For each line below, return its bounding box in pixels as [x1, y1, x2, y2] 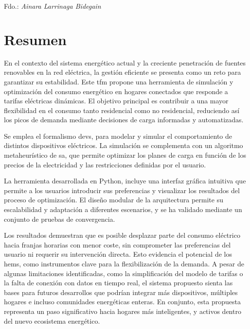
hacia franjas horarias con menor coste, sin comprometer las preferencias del [4, 239, 231, 249]
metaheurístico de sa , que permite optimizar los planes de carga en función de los [4, 150, 246, 160]
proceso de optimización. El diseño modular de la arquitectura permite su [4, 195, 223, 205]
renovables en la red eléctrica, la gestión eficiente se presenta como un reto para [4, 67, 241, 77]
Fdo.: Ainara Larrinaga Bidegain [4, 1, 101, 11]
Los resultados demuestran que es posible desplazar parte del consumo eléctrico [4, 230, 240, 240]
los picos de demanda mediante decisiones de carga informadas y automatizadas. [4, 115, 244, 125]
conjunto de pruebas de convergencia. [4, 214, 115, 224]
